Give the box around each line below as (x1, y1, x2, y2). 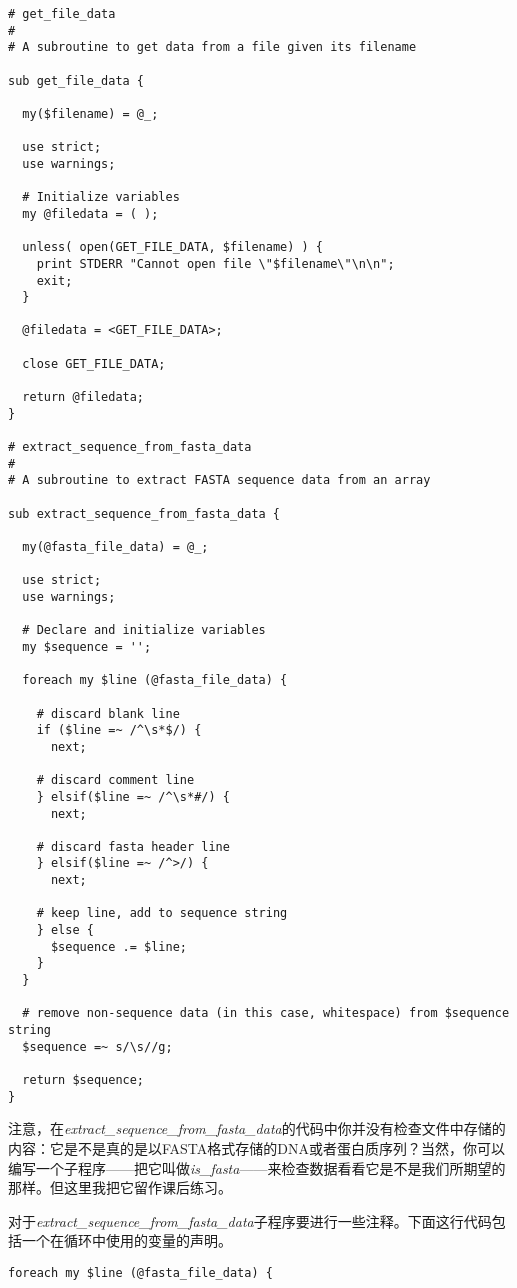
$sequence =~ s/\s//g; (22, 1039, 173, 1054)
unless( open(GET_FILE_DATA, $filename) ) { (22, 240, 323, 255)
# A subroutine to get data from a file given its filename (8, 40, 417, 55)
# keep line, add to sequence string (36, 906, 288, 921)
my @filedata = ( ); (22, 206, 159, 221)
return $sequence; (22, 1073, 145, 1087)
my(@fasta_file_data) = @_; (22, 540, 209, 554)
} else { (36, 923, 94, 938)
